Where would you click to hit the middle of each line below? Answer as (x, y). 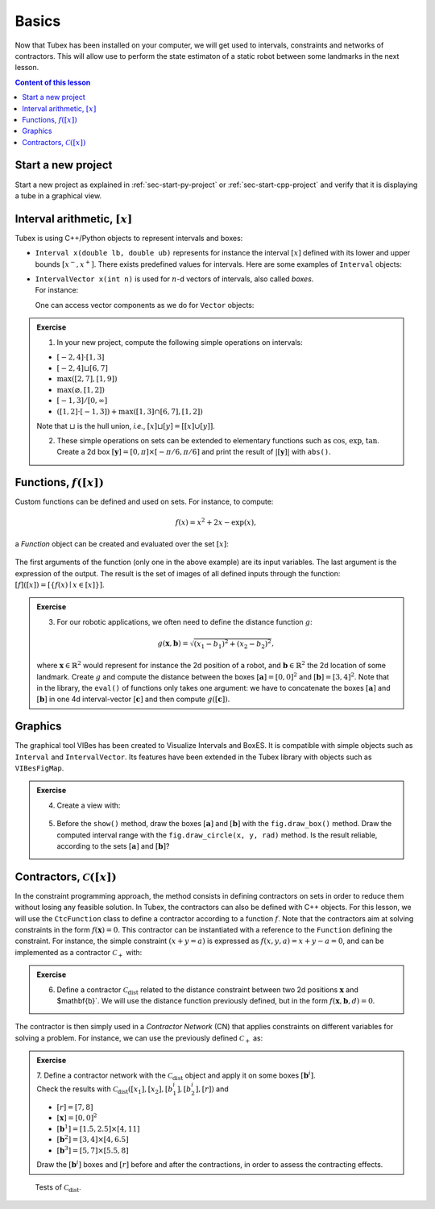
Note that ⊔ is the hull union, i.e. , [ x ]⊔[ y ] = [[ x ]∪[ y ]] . (126, 426)
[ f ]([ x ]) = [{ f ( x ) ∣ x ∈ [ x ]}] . (60, 585)
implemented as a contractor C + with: (79, 953)
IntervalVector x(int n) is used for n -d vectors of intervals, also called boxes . (174, 279)
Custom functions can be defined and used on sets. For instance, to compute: (144, 502)
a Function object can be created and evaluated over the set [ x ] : (122, 543)
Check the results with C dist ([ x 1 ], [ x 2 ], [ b (105, 1090)
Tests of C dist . (58, 1188)
